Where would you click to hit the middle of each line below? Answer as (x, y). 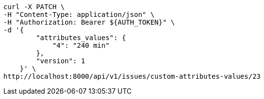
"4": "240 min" (81, 45)
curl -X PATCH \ (34, 7)
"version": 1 (61, 61)
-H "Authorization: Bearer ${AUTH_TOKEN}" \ (89, 22)
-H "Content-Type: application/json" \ (79, 14)
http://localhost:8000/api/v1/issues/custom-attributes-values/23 (132, 76)
